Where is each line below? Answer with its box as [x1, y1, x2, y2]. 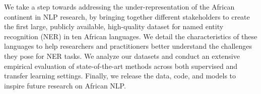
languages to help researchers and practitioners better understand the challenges [4, 41, 252, 51]
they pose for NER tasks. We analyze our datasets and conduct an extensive [4, 50, 240, 61]
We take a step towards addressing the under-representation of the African [4, 2, 235, 12]
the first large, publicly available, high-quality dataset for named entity [4, 21, 224, 32]
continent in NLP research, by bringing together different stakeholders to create [4, 11, 250, 22]
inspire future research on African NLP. [4, 80, 126, 90]
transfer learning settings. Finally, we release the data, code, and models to [4, 70, 236, 81]
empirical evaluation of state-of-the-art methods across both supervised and [4, 60, 238, 71]
